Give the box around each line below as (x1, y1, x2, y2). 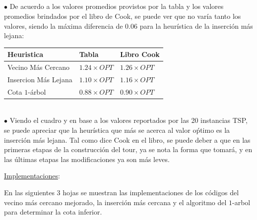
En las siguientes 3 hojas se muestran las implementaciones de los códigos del (4, 187, 239, 198)
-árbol (28, 86, 46, 97)
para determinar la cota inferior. (4, 207, 102, 217)
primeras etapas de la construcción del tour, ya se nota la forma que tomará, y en (4, 144, 253, 155)
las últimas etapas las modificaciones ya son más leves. (4, 154, 170, 164)
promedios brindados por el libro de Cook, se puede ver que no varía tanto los (4, 10, 241, 21)
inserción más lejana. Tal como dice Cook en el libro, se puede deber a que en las (4, 134, 251, 145)
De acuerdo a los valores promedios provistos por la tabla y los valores (9, 1, 224, 11)
